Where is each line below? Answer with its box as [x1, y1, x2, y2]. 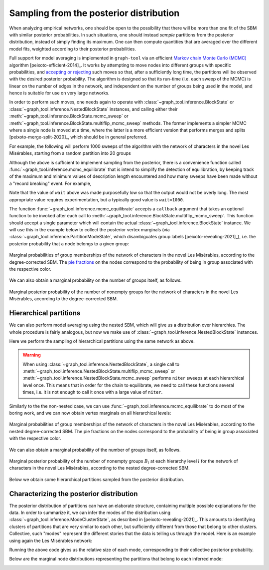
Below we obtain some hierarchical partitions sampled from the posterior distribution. [9, 476, 184, 482]
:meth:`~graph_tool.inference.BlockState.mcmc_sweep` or [9, 113, 129, 119]
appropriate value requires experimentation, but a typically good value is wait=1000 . [9, 196, 184, 202]
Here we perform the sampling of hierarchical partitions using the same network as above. [9, 338, 195, 344]
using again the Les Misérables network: [9, 538, 93, 544]
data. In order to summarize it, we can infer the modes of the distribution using [9, 510, 170, 516]
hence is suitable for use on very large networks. [9, 90, 110, 96]
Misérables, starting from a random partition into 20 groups [9, 150, 132, 156]
